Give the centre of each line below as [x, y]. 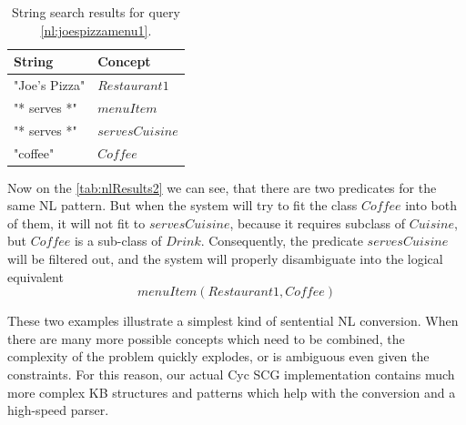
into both [431, 205]
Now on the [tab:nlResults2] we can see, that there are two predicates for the [222, 187]
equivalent [35, 276]
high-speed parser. [58, 410]
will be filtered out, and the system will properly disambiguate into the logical [225, 259]
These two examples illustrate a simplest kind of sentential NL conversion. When [233, 321]
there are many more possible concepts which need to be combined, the [206, 338]
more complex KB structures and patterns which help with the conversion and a [232, 392]
